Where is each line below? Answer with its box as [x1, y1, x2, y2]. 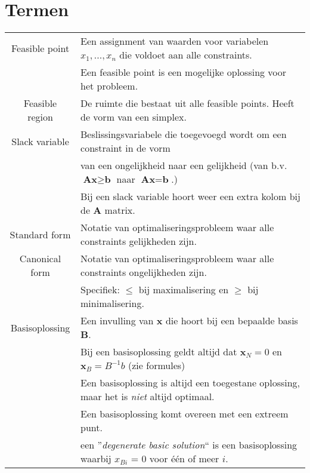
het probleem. [80, 79, 138, 93]
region [27, 110, 53, 124]
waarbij [80, 451, 111, 466]
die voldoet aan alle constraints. [119, 48, 252, 62]
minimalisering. [80, 296, 144, 311]
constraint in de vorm [80, 141, 170, 155]
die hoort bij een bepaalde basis [165, 314, 298, 328]
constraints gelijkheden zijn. [80, 234, 197, 248]
